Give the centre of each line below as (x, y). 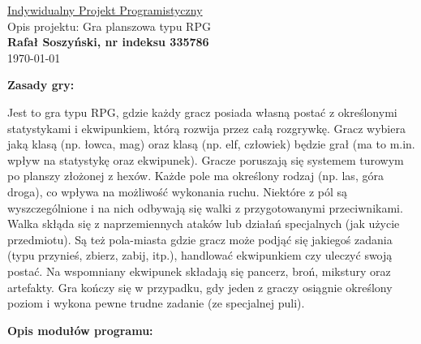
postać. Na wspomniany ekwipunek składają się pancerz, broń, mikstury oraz (199, 271)
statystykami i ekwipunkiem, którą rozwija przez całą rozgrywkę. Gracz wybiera (206, 128)
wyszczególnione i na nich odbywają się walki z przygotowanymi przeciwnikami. (205, 207)
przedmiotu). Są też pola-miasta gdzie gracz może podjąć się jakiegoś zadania (200, 239)
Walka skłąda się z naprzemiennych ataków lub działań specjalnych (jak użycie (204, 224)
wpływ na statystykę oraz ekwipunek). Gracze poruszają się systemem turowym (206, 159)
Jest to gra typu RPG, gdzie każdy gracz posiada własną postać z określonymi (202, 112)
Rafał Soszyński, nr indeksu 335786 (108, 42)
